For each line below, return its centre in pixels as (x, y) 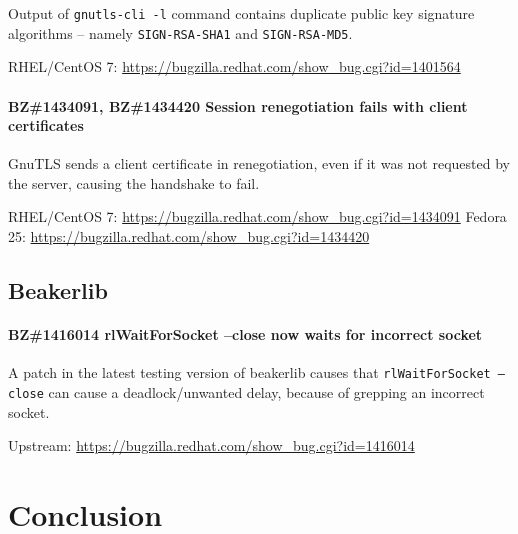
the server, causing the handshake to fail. (134, 182)
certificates (46, 125)
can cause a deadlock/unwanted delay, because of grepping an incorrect (266, 391)
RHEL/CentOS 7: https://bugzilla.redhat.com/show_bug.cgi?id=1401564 (234, 66)
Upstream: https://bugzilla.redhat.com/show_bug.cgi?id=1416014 (211, 445)
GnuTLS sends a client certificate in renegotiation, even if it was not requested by (259, 163)
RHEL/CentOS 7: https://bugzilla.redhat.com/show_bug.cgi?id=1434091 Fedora (257, 216)
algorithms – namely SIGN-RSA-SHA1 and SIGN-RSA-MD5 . (180, 32)
